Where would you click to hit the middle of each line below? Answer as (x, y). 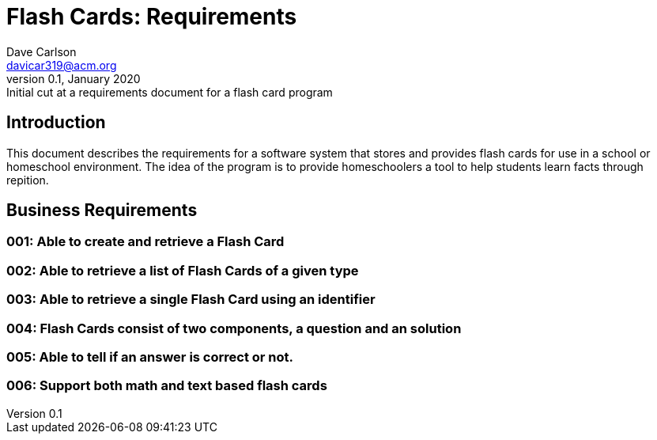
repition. (28, 180)
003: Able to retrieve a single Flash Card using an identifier (191, 300)
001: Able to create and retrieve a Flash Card (145, 242)
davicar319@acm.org (62, 65)
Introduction (56, 123)
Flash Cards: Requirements (152, 17)
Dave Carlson (42, 51)
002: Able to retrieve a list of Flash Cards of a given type (183, 270)
